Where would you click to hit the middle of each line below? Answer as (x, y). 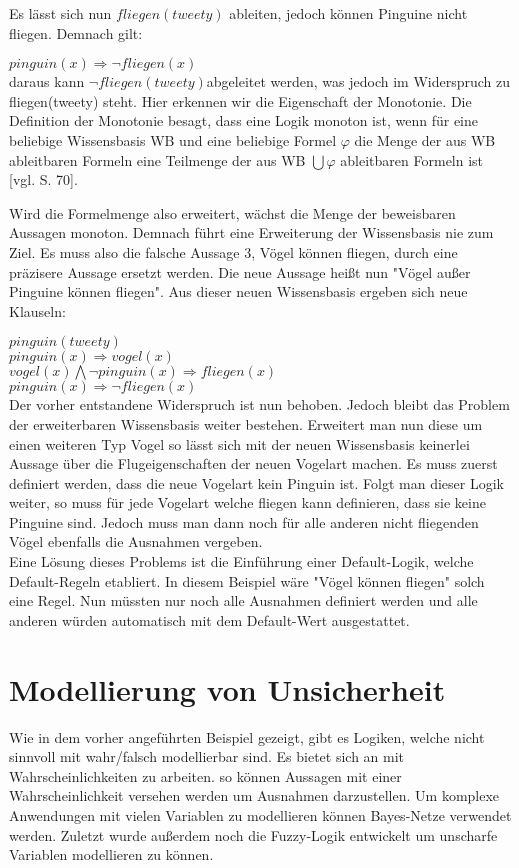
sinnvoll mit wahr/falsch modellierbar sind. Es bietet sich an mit (207, 756)
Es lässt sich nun (60, 13)
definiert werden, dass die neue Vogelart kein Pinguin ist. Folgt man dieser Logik (256, 482)
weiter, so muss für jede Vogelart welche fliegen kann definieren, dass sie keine (247, 502)
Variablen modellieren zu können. (111, 854)
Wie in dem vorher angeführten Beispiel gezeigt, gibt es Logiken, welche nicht (247, 736)
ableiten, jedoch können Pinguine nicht (348, 13)
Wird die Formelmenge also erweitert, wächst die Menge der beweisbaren (232, 212)
